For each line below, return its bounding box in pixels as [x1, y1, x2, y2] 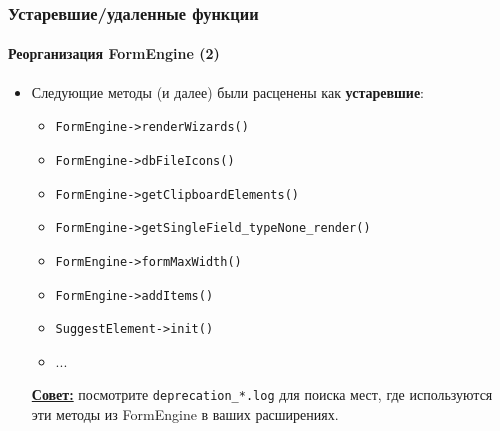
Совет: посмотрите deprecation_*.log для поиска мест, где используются [31, 384, 493, 405]
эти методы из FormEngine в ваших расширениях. [31, 404, 339, 425]
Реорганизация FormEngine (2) [8, 43, 220, 64]
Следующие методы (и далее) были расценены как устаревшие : [31, 81, 425, 102]
